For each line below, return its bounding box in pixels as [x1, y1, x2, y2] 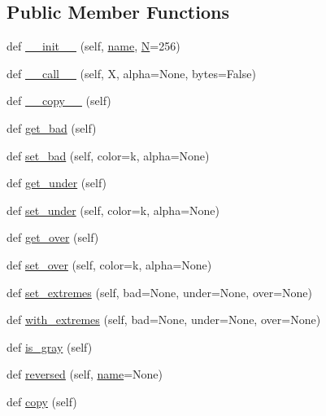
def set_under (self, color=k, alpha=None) [7, 201, 220, 218]
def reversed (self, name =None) [7, 366, 163, 383]
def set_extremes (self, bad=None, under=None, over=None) [7, 283, 313, 300]
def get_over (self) [7, 229, 99, 246]
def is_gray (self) [7, 338, 93, 355]
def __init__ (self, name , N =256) [7, 37, 180, 55]
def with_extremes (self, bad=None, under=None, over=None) [7, 311, 321, 328]
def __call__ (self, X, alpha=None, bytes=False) [7, 64, 256, 81]
